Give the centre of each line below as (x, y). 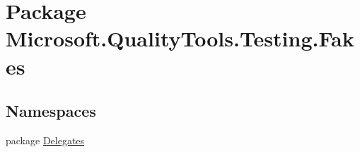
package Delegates (45, 140)
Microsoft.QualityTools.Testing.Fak (180, 38)
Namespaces (51, 111)
